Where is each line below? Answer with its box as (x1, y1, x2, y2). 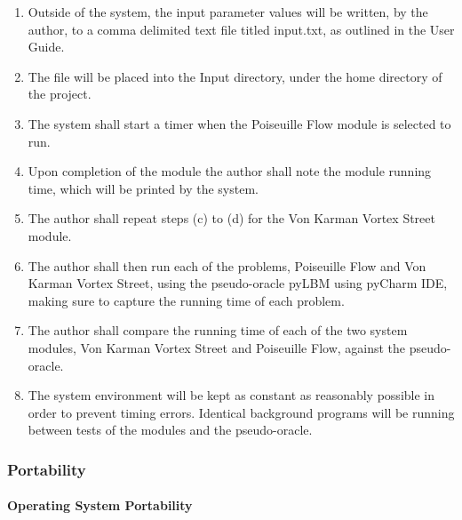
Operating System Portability (7, 496, 193, 515)
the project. (28, 84, 92, 103)
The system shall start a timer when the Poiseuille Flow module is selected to (28, 114, 451, 132)
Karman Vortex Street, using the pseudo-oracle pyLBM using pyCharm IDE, (28, 274, 448, 292)
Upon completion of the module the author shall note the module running (28, 162, 432, 180)
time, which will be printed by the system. (28, 179, 259, 197)
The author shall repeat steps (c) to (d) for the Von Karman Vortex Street (28, 209, 435, 228)
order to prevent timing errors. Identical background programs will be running (28, 403, 455, 421)
